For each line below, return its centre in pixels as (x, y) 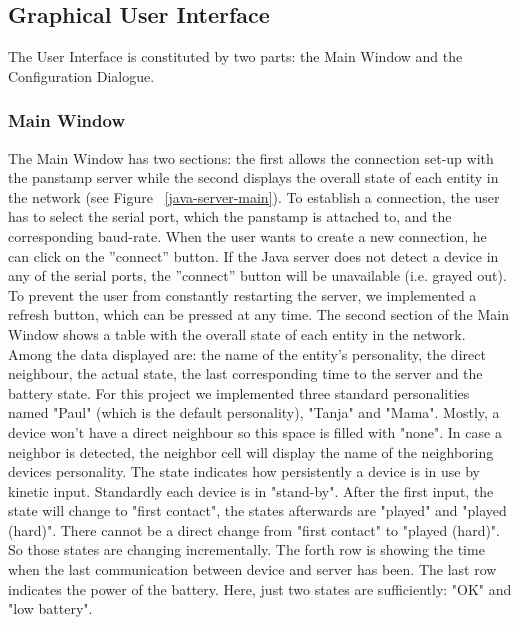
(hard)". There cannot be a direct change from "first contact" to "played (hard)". (254, 529)
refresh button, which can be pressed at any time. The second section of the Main (258, 314)
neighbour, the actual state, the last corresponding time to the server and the (245, 373)
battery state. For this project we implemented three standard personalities (239, 392)
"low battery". (50, 608)
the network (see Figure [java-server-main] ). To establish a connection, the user (254, 196)
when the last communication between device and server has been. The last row (252, 569)
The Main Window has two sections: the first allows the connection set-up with (251, 157)
